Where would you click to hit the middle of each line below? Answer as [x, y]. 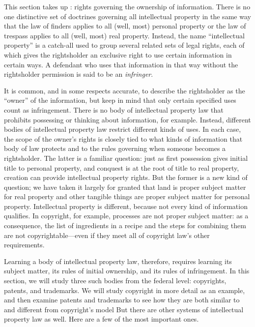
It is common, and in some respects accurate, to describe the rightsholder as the [125, 90]
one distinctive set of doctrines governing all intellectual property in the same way [127, 16]
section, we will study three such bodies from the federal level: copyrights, [115, 281]
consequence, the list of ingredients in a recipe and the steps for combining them [125, 225]
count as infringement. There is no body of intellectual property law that [114, 109]
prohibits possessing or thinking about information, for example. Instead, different [127, 119]
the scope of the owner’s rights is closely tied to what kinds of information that [123, 138]
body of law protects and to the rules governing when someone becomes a [115, 148]
